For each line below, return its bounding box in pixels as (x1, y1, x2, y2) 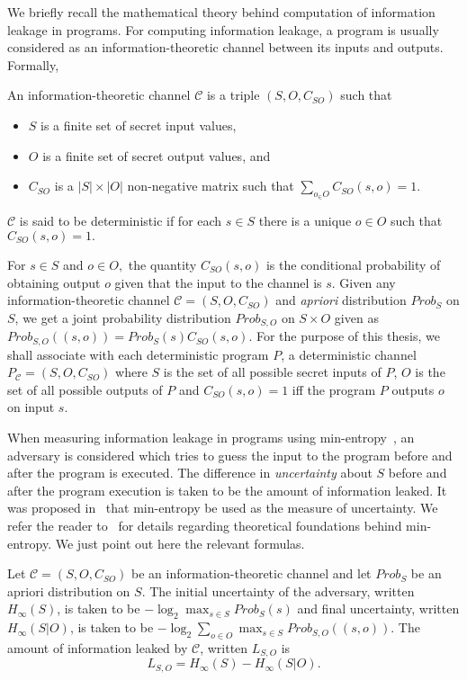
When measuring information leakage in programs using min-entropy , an (7, 428, 415, 447)
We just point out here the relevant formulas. (55, 533, 305, 552)
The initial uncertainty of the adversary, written (149, 581, 415, 600)
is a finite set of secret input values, (40, 115, 237, 134)
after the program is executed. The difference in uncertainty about (7, 463, 373, 482)
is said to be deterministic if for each (19, 211, 222, 230)
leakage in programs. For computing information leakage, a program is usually (7, 20, 439, 39)
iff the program (292, 380, 376, 398)
